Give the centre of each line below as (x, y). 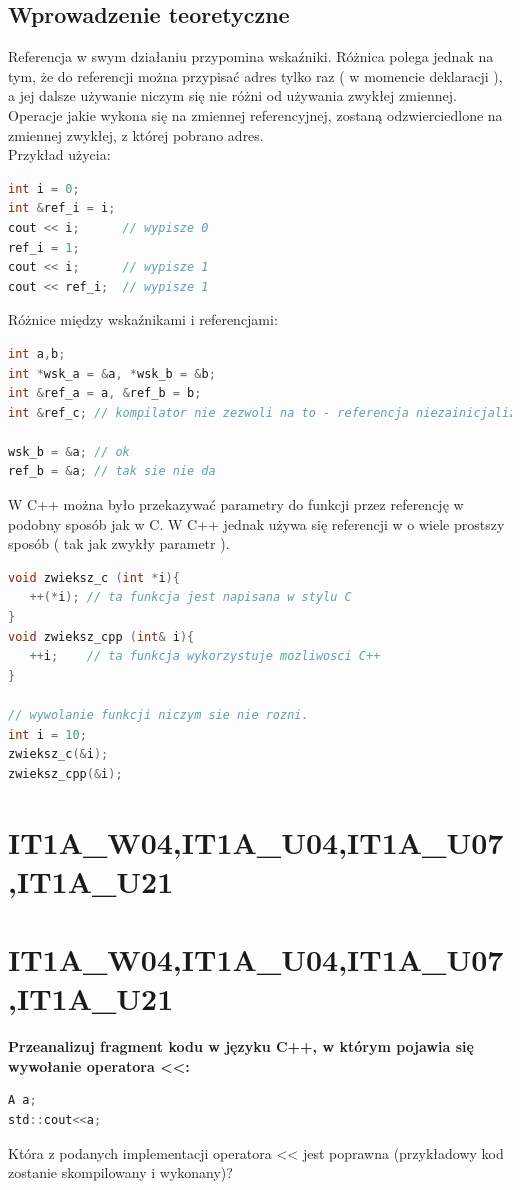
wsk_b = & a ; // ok (69, 451)
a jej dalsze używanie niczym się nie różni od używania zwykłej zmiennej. (232, 95)
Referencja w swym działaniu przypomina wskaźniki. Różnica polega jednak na (251, 56)
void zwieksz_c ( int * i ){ (94, 577)
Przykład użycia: (59, 154)
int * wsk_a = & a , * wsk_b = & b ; (112, 373)
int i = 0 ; (44, 188)
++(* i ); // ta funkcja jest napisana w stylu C (190, 597)
